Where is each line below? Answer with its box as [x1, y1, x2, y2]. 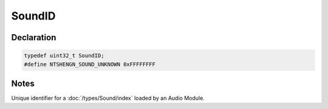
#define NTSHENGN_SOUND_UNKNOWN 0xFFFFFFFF [24, 61, 156, 68]
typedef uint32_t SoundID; [24, 52, 104, 59]
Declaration [11, 32, 56, 43]
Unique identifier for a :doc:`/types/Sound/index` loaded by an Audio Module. [11, 94, 205, 102]
